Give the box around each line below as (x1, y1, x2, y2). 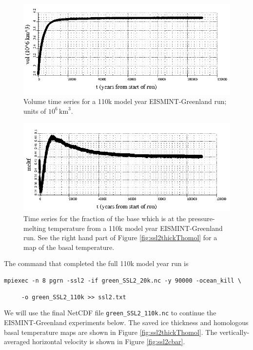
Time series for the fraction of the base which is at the (23, 213, 186, 224)
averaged (4, 336, 30, 347)
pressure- (188, 213, 215, 224)
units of (23, 105, 46, 116)
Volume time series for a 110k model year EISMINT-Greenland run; (23, 96, 227, 106)
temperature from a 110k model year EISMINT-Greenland (48, 223, 223, 233)
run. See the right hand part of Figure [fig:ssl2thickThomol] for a (23, 232, 217, 243)
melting (23, 223, 46, 233)
